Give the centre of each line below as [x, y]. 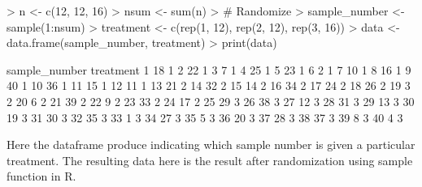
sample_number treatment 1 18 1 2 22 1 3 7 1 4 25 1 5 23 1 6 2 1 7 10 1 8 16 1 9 [209, 69]
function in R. [41, 176]
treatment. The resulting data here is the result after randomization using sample [210, 160]
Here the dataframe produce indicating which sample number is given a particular [211, 144]
